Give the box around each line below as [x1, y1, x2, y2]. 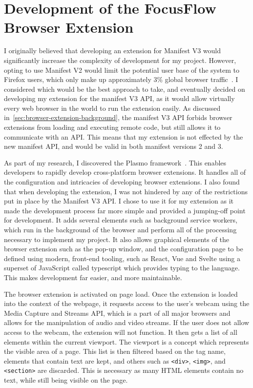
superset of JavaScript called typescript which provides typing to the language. [4, 263, 240, 273]
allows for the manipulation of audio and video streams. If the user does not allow [4, 317, 250, 327]
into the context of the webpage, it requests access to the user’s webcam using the [4, 298, 250, 308]
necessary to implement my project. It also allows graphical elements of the [4, 234, 229, 244]
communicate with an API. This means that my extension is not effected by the [4, 131, 243, 142]
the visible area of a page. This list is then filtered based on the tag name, [4, 346, 226, 356]
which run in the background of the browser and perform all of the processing [4, 225, 237, 234]
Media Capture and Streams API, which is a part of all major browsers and [4, 307, 231, 318]
